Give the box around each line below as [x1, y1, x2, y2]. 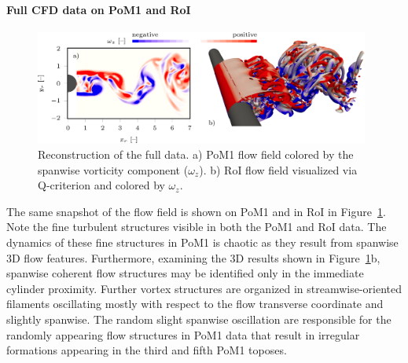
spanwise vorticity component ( [38, 161, 189, 178]
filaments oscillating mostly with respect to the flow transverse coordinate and [6, 295, 384, 312]
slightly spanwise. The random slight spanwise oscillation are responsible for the [6, 310, 391, 327]
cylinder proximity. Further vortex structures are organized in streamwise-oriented [6, 280, 402, 296]
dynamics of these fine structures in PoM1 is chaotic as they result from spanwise [6, 233, 399, 250]
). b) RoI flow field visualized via [199, 161, 358, 178]
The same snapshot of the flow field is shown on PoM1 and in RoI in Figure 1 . [6, 203, 386, 219]
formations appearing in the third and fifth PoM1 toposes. [6, 342, 287, 358]
